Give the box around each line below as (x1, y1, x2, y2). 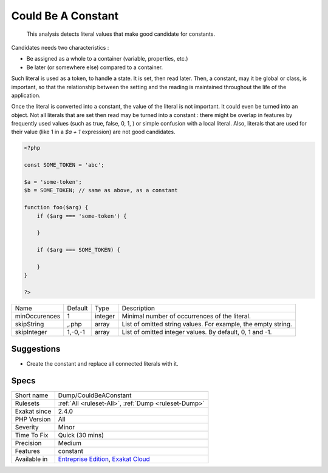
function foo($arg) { (24, 204, 89, 211)
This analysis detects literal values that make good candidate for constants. (26, 30, 216, 38)
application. (11, 92, 41, 99)
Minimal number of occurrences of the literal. (121, 312, 251, 321)
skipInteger (15, 328, 47, 337)
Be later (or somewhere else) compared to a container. (26, 64, 163, 71)
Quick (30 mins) (58, 431, 104, 440)
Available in (15, 455, 48, 463)
